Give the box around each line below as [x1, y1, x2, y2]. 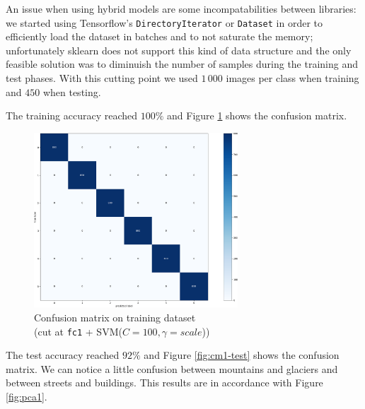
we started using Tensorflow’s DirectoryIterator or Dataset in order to [6, 15, 323, 30]
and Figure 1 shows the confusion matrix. [167, 108, 347, 123]
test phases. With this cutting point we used [6, 71, 198, 85]
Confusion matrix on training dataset [34, 309, 196, 324]
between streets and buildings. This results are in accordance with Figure [6, 375, 323, 390]
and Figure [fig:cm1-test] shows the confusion [144, 348, 340, 362]
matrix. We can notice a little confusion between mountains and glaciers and [6, 361, 338, 376]
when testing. [42, 84, 101, 99]
